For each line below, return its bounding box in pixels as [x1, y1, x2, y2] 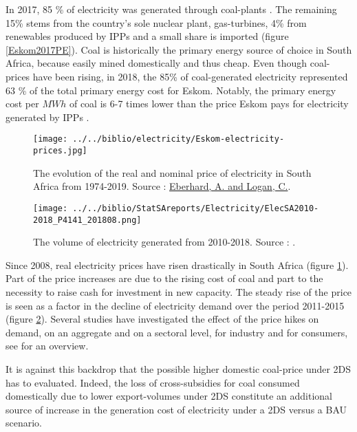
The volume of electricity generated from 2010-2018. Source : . [33, 235, 296, 249]
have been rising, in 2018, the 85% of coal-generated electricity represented [32, 69, 348, 83]
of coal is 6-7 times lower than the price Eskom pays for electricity [69, 96, 349, 111]
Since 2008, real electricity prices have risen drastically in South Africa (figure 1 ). [6, 257, 349, 272]
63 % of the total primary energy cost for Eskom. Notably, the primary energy [6, 83, 336, 97]
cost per [6, 96, 39, 111]
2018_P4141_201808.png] [33, 215, 142, 225]
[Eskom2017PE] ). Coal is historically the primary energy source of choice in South [6, 42, 352, 56]
